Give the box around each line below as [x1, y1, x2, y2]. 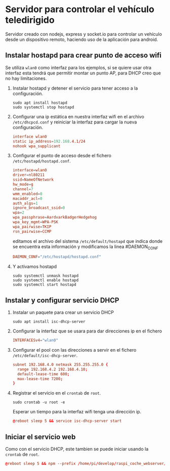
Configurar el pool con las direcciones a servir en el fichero [12, 347, 137, 353]
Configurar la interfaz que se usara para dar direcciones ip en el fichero [12, 328, 162, 334]
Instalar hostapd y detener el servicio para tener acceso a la [12, 85, 138, 91]
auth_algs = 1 [12, 201, 38, 206]
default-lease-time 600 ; [17, 371, 70, 376]
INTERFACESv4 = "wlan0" [12, 338, 58, 343]
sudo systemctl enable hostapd [12, 278, 79, 283]
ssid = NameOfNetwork [12, 177, 54, 183]
